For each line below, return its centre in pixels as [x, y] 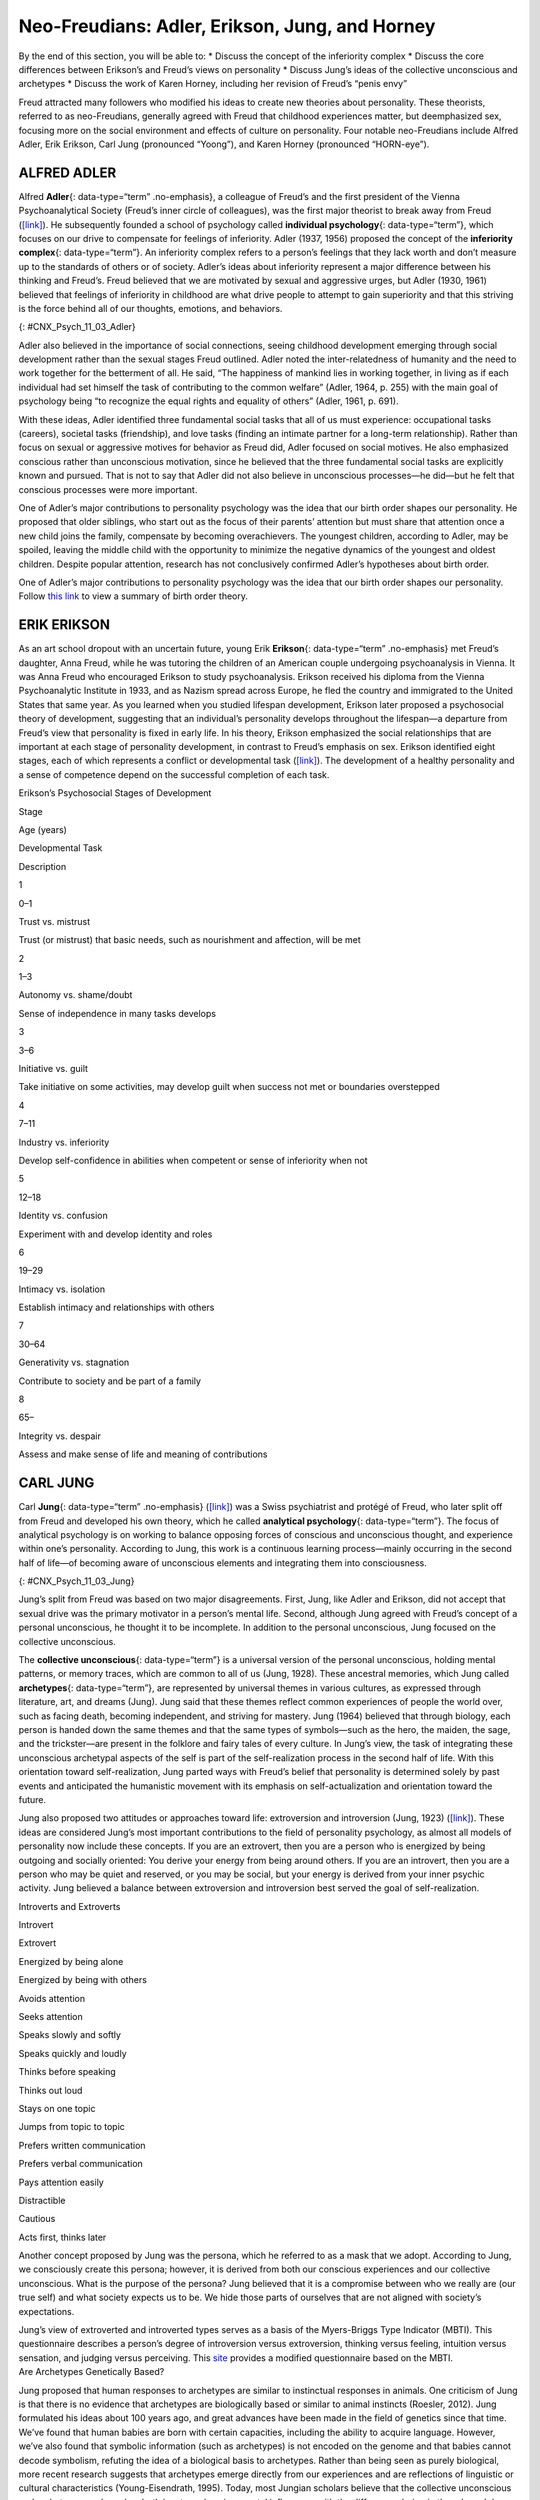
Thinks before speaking [67, 2072]
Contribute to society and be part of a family [110, 1381]
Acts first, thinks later [62, 2237]
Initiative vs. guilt [53, 1069]
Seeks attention [51, 2017]
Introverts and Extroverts [69, 1906]
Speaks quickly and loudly [72, 2053]
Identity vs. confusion [63, 1216]
